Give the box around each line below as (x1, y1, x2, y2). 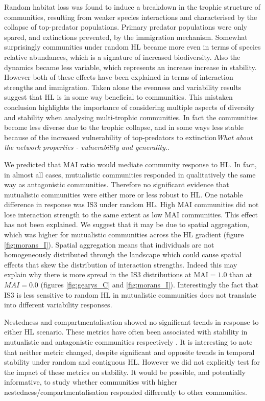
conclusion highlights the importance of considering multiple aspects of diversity (4, 101, 255, 112)
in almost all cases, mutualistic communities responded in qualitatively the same (4, 169, 256, 180)
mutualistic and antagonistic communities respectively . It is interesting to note (4, 337, 253, 347)
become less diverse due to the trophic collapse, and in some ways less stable (4, 122, 244, 132)
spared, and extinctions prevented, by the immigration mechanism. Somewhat (4, 31, 248, 42)
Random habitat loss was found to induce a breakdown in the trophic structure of (4, 2, 260, 12)
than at (229, 269, 253, 280)
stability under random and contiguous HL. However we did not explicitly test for (4, 357, 260, 367)
